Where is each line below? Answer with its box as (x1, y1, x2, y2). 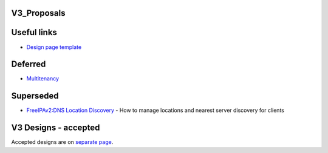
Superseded (11, 91, 59, 101)
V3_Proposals (11, 8, 66, 18)
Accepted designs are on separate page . (11, 138, 114, 146)
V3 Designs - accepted (11, 123, 100, 133)
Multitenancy (26, 75, 60, 82)
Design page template (26, 43, 82, 51)
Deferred (11, 59, 46, 70)
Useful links (11, 27, 58, 37)
